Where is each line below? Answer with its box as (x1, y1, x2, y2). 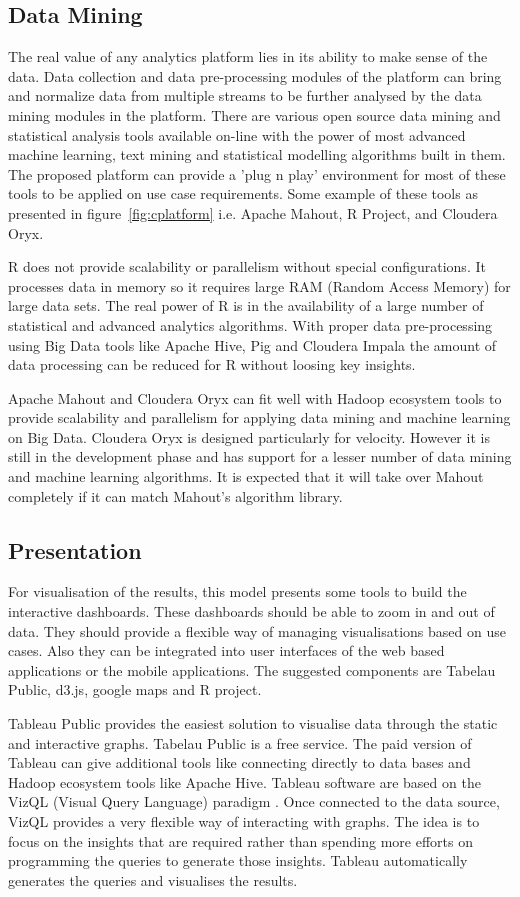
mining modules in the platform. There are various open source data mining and (8, 104, 501, 125)
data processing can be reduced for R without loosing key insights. (8, 354, 416, 375)
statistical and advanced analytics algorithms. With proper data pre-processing (8, 314, 493, 335)
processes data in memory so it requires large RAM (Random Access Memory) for (8, 275, 511, 296)
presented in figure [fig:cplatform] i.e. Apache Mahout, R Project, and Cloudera (8, 202, 498, 223)
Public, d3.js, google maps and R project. (8, 679, 262, 700)
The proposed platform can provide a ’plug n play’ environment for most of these (8, 163, 506, 184)
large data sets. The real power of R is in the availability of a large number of (8, 295, 484, 316)
